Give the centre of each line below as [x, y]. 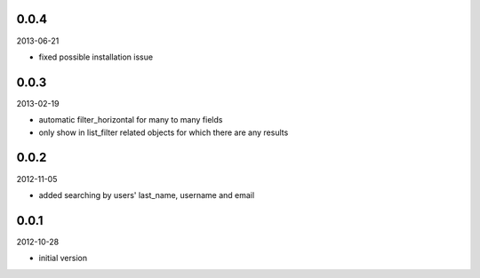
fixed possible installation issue [96, 57]
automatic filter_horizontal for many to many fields [131, 120]
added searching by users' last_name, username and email [147, 195]
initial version [63, 258]
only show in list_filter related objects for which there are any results [164, 132]
